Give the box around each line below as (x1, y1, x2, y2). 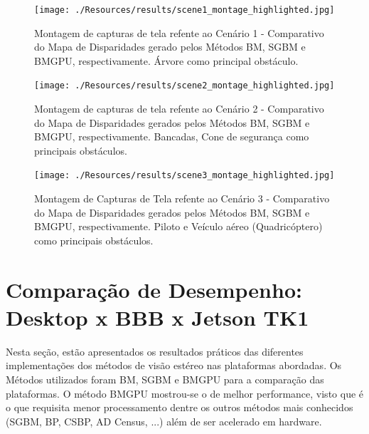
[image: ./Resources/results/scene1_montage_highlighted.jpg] (34, 5, 335, 15)
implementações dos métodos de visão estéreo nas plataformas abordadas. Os (6, 358, 342, 373)
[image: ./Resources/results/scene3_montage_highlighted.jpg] (34, 170, 335, 181)
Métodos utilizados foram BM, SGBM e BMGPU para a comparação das (6, 372, 324, 386)
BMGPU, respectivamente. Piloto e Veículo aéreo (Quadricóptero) (34, 219, 323, 234)
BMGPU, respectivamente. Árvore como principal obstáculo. (34, 53, 299, 68)
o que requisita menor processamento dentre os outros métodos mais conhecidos (6, 400, 353, 415)
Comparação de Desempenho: (6, 274, 302, 304)
